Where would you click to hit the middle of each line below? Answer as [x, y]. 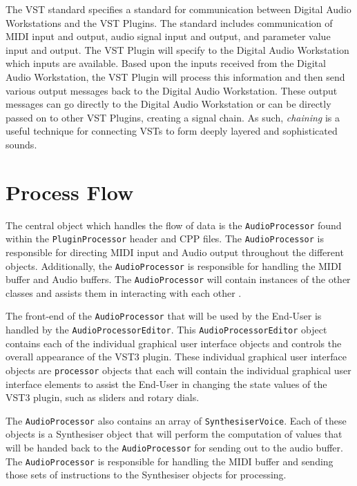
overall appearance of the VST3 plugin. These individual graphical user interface [176, 357]
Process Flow [70, 192]
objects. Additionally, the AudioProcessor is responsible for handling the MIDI [174, 265]
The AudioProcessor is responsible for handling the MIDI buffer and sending [170, 461]
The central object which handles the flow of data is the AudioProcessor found [174, 225]
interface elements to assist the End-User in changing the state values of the [166, 383]
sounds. [21, 144]
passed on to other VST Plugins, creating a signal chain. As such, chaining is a [173, 117]
